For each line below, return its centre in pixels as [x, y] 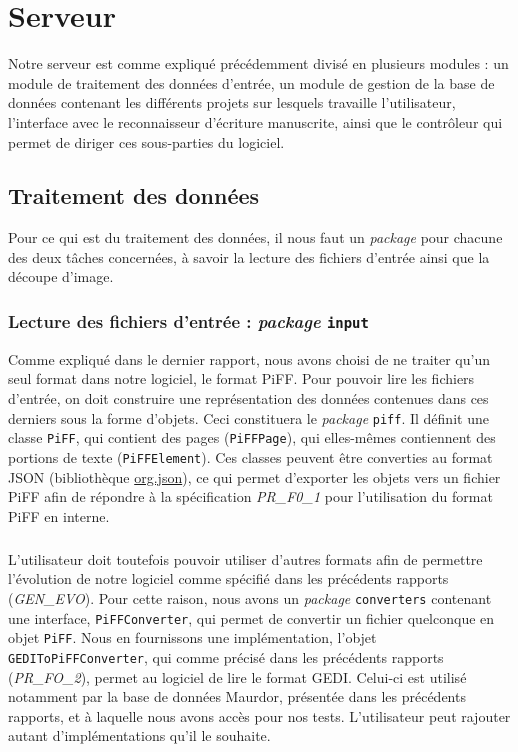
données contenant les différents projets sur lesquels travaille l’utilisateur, [232, 102]
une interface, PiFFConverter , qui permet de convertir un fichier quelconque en [251, 617]
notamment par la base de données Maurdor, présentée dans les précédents [237, 696]
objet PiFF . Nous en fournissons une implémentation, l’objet [192, 637]
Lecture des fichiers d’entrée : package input [188, 321]
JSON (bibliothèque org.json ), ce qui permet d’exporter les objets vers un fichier [254, 476]
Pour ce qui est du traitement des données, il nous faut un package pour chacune [255, 237]
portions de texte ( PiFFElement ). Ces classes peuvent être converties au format [250, 456]
